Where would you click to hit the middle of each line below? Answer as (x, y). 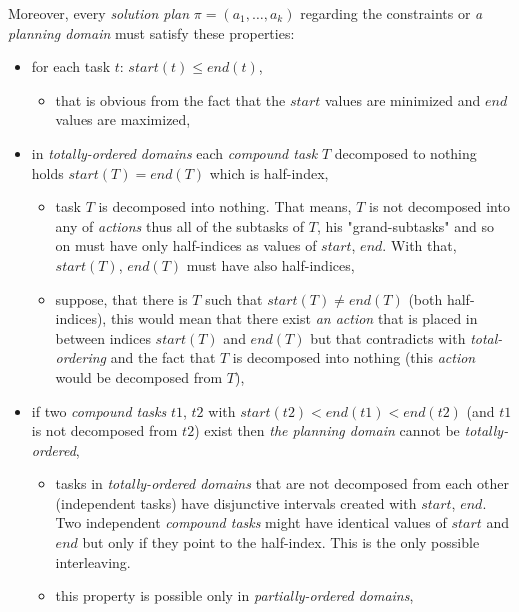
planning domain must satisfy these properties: (151, 32)
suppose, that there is (121, 298)
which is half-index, (269, 172)
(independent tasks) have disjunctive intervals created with (236, 502)
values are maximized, (123, 119)
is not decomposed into (439, 206)
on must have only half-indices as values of (186, 245)
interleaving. (93, 561)
